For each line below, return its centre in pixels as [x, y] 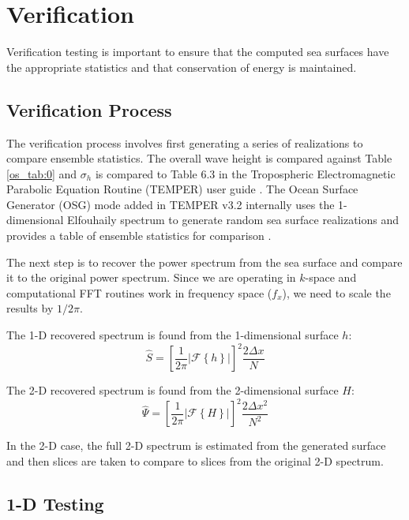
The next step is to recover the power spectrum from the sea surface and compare [204, 262]
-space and [331, 277]
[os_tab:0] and [42, 173]
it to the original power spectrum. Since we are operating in [151, 277]
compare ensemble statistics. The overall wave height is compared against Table [199, 158]
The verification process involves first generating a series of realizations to [185, 142]
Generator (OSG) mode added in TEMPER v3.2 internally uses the [171, 204]
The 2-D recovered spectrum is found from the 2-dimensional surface [173, 390]
